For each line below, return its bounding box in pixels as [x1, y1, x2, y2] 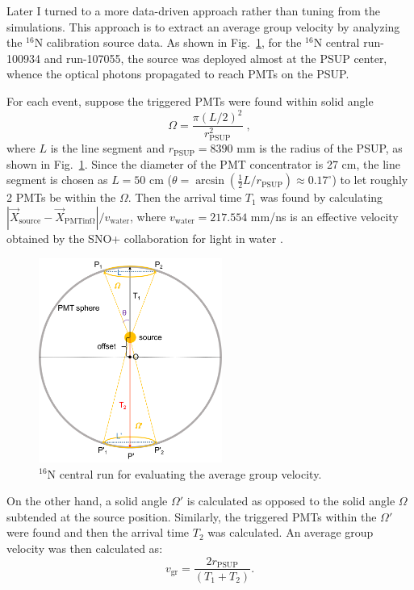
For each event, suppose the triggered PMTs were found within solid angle [6, 92, 374, 109]
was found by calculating [260, 189, 383, 206]
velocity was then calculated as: [6, 539, 163, 556]
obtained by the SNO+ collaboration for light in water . [6, 229, 283, 246]
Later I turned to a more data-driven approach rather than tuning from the [6, 2, 380, 19]
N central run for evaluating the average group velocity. [47, 465, 322, 482]
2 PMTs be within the [6, 189, 116, 206]
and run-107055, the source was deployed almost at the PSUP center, [44, 49, 387, 66]
